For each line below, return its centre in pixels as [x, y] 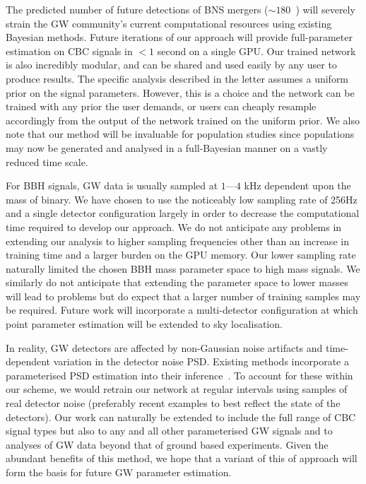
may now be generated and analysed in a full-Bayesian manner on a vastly [167, 147]
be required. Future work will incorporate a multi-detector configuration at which [182, 310]
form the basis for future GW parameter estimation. [119, 472]
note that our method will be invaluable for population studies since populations [180, 134]
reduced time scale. [47, 161]
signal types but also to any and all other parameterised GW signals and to [169, 431]
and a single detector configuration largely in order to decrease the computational [183, 213]
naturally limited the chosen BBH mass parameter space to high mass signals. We [183, 268]
